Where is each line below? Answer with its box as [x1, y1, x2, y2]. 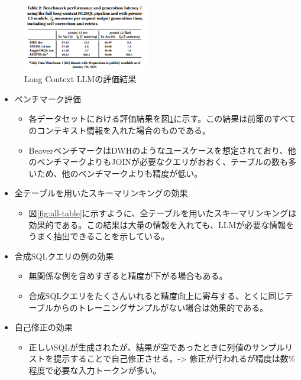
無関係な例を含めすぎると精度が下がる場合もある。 [28, 269, 228, 282]
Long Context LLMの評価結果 [24, 73, 137, 85]
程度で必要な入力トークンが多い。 [28, 363, 161, 376]
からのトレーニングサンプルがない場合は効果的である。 [53, 301, 268, 313]
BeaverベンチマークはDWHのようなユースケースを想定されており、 [28, 144, 288, 156]
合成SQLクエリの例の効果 [14, 249, 114, 262]
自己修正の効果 [14, 321, 73, 333]
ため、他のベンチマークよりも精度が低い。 [37, 167, 203, 179]
